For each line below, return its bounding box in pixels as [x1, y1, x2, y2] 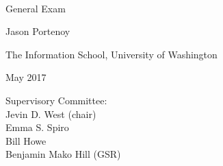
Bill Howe [5, 133, 47, 147]
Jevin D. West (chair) [5, 106, 96, 121]
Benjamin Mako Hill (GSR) [5, 147, 121, 161]
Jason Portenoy [5, 24, 70, 38]
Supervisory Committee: [5, 93, 107, 107]
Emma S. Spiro [5, 120, 69, 134]
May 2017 [5, 70, 47, 84]
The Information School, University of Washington [5, 47, 218, 61]
